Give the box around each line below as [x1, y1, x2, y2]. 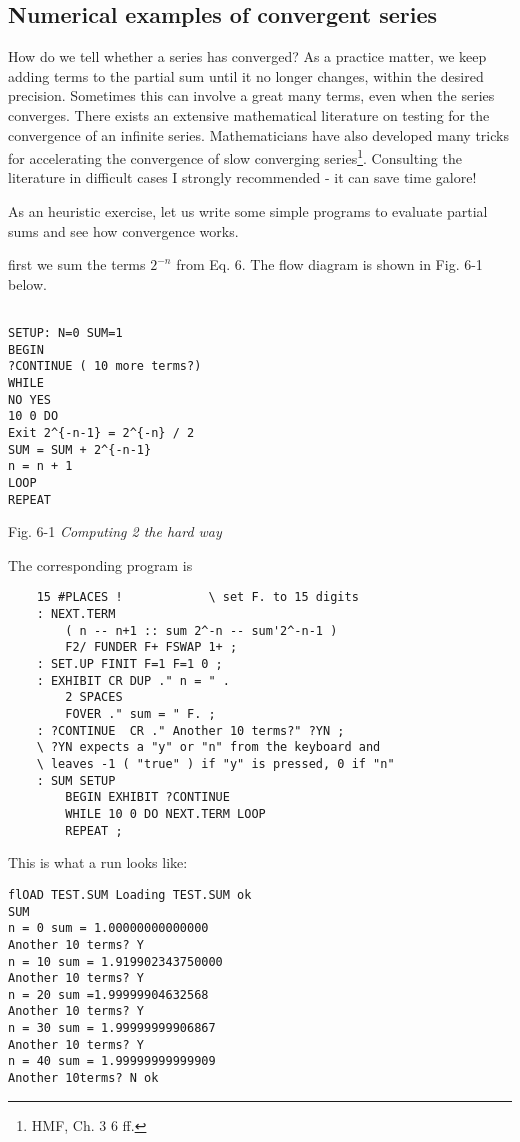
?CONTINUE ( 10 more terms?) [8, 359, 202, 374]
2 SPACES [65, 690, 123, 705]
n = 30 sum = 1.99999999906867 [8, 1021, 216, 1036]
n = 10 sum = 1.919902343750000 [8, 954, 223, 969]
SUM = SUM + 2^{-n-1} [8, 442, 152, 457]
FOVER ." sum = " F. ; [65, 707, 216, 722]
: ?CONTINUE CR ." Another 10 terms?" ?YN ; [36, 723, 345, 738]
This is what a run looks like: [8, 852, 188, 873]
